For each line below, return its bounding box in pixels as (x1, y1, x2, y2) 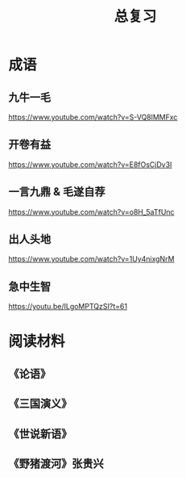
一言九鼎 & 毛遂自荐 (8, 185, 106, 199)
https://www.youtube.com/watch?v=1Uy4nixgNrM (8, 254, 175, 264)
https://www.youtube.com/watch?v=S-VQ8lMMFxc (8, 112, 178, 122)
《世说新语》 (8, 427, 72, 441)
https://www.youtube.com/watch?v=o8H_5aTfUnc (8, 207, 175, 216)
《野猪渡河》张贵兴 (8, 457, 104, 471)
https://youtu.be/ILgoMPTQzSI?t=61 (8, 302, 127, 312)
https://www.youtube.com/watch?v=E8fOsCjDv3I (8, 159, 172, 169)
